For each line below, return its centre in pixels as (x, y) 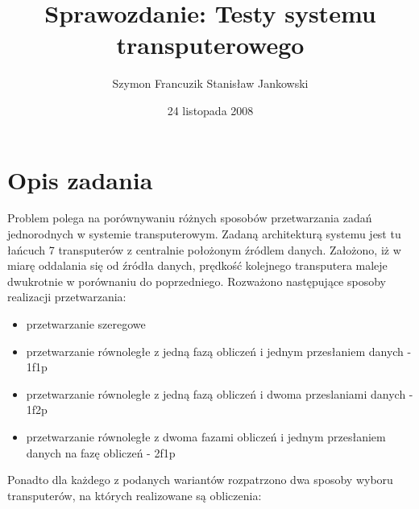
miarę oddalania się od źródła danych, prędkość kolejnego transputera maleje (197, 265)
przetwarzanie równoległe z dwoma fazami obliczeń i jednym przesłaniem (206, 436)
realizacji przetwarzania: (67, 297)
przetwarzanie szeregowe (86, 324)
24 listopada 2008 (210, 110)
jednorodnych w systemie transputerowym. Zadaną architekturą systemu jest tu (204, 234)
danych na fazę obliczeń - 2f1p (101, 452)
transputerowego (210, 45)
